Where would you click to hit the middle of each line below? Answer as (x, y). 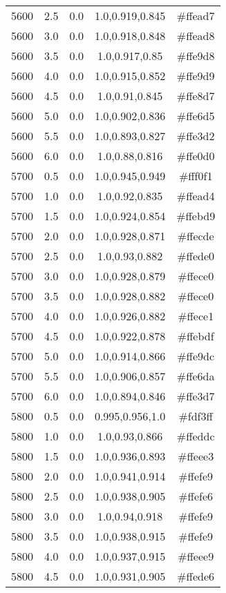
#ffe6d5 (196, 116)
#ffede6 (196, 576)
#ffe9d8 (196, 56)
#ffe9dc (196, 356)
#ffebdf (196, 336)
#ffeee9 (196, 556)
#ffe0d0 (196, 156)
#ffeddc (196, 436)
